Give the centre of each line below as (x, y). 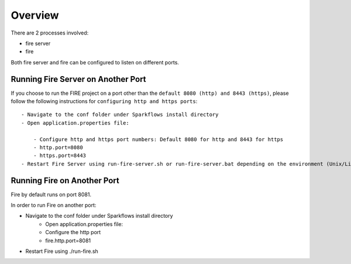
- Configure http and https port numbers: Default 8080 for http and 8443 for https (158, 139)
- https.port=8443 (60, 156)
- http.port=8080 (58, 147)
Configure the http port (73, 232)
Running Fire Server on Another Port (78, 79)
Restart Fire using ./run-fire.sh (62, 251)
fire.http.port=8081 (68, 241)
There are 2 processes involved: (50, 33)
